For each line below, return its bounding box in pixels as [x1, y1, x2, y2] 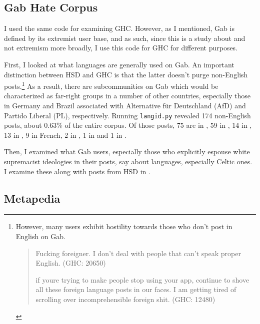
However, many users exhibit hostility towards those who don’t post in [15, 221, 232, 232]
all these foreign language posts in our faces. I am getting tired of [35, 284, 236, 295]
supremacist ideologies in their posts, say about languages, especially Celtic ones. [4, 156, 252, 167]
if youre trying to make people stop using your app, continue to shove [35, 274, 249, 285]
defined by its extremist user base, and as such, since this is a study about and [4, 32, 245, 43]
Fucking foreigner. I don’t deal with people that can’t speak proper [35, 248, 241, 258]
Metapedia [4, 190, 60, 206]
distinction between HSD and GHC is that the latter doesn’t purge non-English [4, 69, 248, 79]
